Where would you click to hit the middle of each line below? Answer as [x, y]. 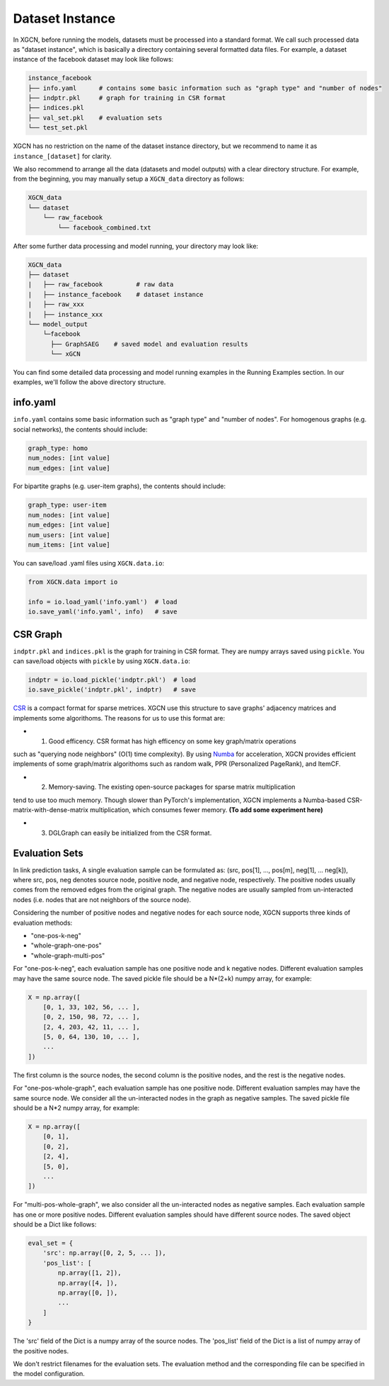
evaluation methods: [43, 923]
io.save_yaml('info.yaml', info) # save [103, 612]
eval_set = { [51, 1243]
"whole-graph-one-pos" [66, 945]
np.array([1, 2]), [89, 1273]
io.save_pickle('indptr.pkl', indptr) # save [112, 690]
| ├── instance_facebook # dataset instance [116, 294]
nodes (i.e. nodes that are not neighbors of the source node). [102, 899]
